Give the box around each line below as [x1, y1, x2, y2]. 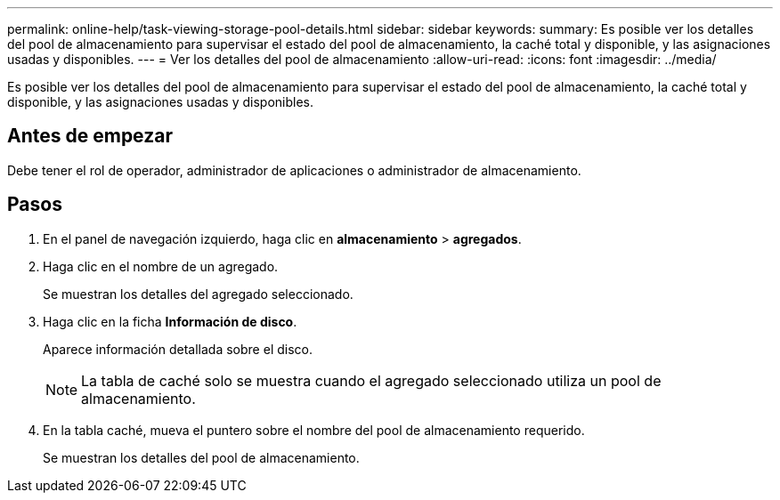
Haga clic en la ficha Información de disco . [43, 313, 297, 329]
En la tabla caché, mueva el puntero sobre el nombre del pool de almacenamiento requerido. [43, 422, 585, 438]
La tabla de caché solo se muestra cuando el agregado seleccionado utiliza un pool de [81, 371, 662, 390]
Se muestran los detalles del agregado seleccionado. [43, 286, 353, 302]
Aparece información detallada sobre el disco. [43, 341, 313, 357]
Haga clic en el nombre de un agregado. [43, 258, 279, 274]
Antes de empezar [7, 125, 173, 148]
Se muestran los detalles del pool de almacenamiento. [43, 449, 360, 465]
